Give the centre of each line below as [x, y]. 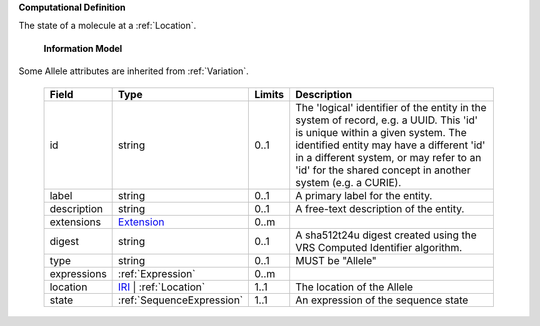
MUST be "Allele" [336, 260]
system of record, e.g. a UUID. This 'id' [387, 120]
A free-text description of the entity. [380, 208]
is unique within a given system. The [381, 132]
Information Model [83, 48]
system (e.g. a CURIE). [348, 182]
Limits [269, 94]
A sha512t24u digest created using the [386, 235]
